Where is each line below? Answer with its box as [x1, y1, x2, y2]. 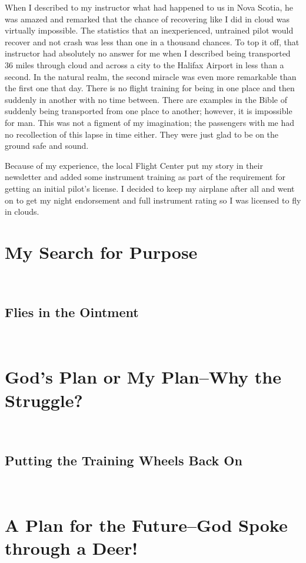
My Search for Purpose [5, 239, 198, 264]
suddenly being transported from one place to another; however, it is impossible [5, 105, 292, 117]
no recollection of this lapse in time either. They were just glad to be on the [5, 128, 279, 140]
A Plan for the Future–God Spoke [5, 513, 288, 537]
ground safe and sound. [5, 139, 89, 152]
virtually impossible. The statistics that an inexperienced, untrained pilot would [5, 24, 294, 36]
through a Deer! [5, 536, 138, 560]
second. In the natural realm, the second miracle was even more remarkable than [5, 70, 297, 82]
